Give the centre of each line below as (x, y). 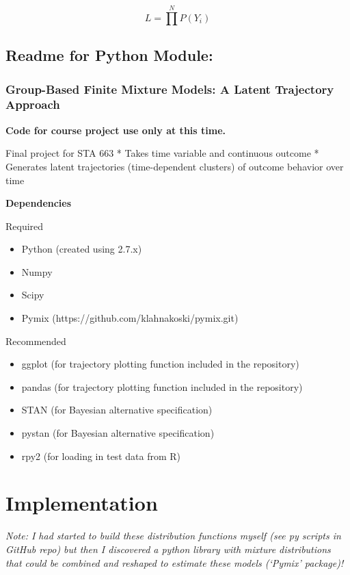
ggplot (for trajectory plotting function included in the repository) (160, 364)
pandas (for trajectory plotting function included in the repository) (162, 386)
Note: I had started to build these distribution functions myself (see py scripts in (173, 536)
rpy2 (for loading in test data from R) (101, 456)
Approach (33, 104)
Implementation (82, 503)
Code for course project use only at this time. (116, 130)
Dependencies (39, 203)
